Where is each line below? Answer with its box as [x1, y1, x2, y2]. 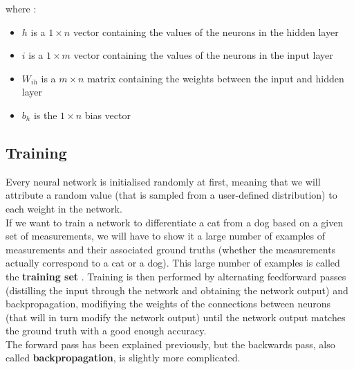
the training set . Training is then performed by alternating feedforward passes [6, 269, 346, 283]
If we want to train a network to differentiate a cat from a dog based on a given [6, 215, 344, 229]
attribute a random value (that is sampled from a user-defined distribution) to [6, 188, 337, 202]
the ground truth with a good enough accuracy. [6, 323, 207, 338]
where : [6, 1, 37, 15]
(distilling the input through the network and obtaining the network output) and [6, 282, 348, 297]
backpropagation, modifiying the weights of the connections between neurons [6, 296, 331, 311]
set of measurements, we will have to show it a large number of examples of [6, 228, 326, 243]
